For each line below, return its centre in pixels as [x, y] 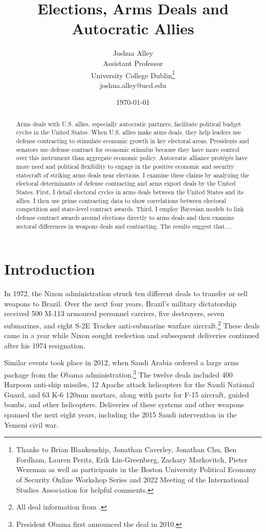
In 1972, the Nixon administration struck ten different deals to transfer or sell [126, 293]
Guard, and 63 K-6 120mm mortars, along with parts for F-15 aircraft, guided [127, 394]
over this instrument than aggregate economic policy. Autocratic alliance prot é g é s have [132, 158]
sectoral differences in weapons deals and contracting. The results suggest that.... [124, 226]
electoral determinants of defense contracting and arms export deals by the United [126, 183]
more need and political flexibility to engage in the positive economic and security [125, 167]
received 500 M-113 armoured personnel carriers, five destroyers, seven [114, 313]
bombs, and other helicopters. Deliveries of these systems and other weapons [124, 404]
